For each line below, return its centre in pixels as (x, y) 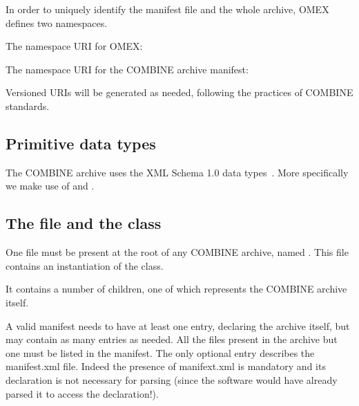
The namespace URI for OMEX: (74, 46)
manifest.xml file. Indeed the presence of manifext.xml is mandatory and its (166, 366)
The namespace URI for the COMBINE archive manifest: (127, 69)
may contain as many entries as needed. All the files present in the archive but (172, 339)
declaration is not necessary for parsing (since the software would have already (172, 379)
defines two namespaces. (57, 22)
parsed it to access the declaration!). (82, 393)
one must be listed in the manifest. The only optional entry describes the (160, 352)
